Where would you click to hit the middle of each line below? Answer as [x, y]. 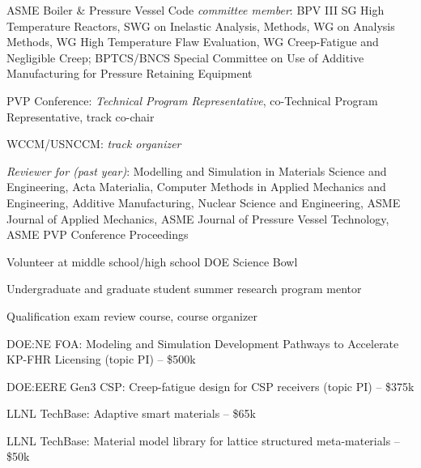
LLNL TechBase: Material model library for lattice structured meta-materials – [203, 440]
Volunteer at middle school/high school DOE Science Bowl [152, 261]
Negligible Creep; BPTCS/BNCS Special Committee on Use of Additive [185, 57]
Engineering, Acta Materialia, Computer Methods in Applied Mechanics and [196, 187]
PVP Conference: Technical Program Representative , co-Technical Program [192, 100]
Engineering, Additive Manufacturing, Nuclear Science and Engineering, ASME [204, 202]
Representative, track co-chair [81, 116]
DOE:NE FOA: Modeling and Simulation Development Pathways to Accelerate [203, 343]
